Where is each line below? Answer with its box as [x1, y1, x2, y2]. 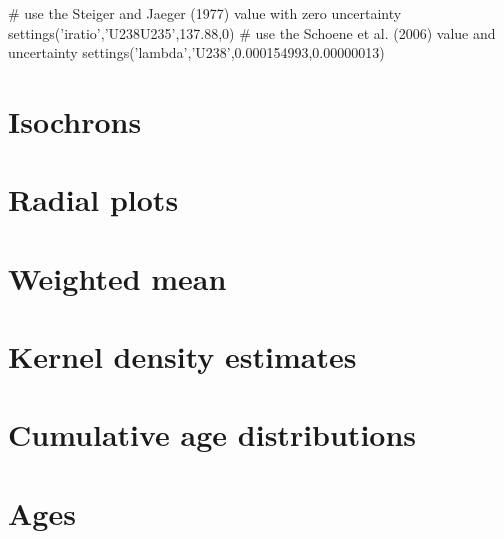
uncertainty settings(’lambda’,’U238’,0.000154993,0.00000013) [8, 42, 385, 63]
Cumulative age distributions [8, 414, 417, 455]
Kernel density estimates [8, 336, 357, 377]
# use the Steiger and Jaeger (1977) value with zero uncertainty [8, 3, 402, 23]
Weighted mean [8, 257, 227, 298]
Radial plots [8, 179, 179, 220]
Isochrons [8, 100, 142, 141]
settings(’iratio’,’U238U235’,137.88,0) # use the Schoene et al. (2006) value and [8, 22, 496, 43]
